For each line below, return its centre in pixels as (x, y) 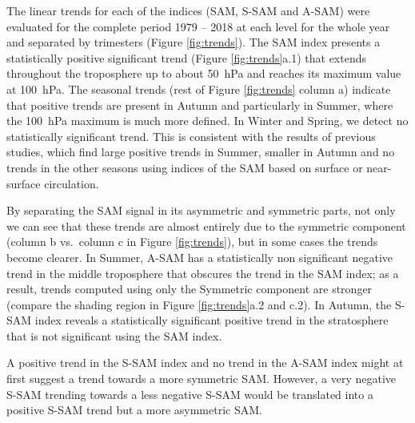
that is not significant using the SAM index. (114, 335)
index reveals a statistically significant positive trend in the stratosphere (211, 320)
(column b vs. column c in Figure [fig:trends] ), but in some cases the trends (192, 242)
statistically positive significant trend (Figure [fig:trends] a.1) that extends (187, 57)
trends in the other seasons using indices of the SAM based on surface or (185, 167)
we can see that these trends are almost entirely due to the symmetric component (206, 226)
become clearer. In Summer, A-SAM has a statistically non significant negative (200, 257)
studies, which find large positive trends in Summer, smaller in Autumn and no (201, 152)
